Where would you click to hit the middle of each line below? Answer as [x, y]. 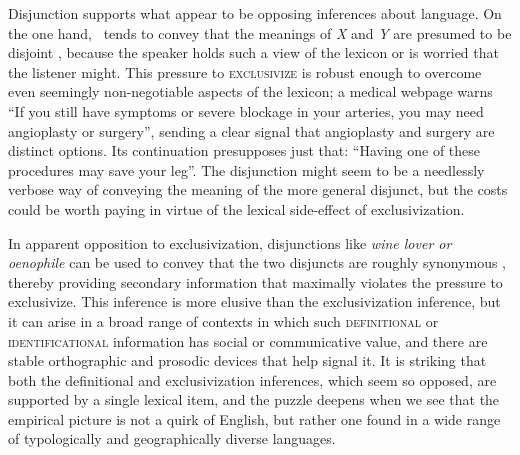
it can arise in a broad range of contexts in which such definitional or [223, 320]
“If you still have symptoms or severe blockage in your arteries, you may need [246, 110]
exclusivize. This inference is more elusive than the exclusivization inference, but [254, 301]
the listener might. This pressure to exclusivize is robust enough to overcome [245, 71]
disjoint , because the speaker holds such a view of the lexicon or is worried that [253, 52]
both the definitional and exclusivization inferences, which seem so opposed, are [252, 379]
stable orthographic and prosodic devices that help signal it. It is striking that [247, 360]
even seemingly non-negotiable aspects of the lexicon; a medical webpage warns [250, 91]
